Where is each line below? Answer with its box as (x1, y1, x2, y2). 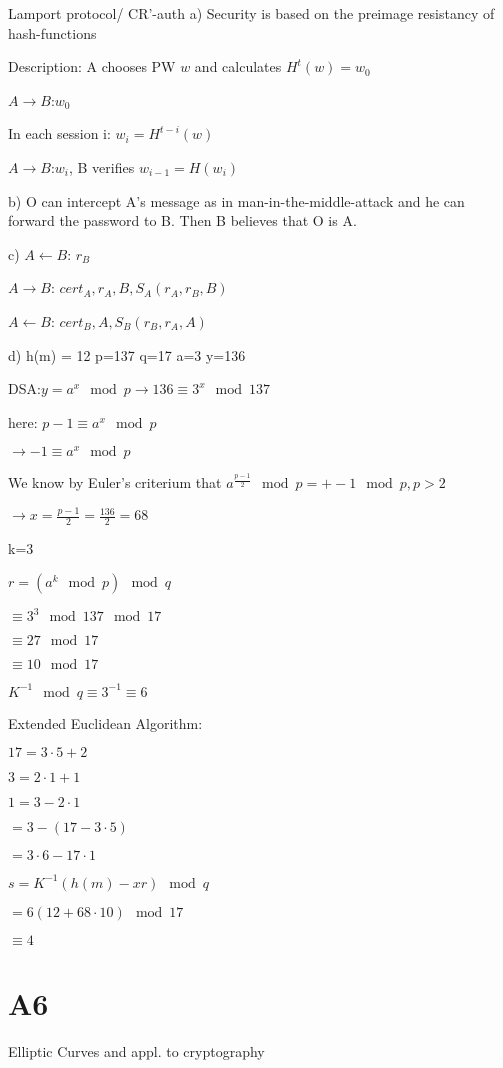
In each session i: (8, 123, 111, 144)
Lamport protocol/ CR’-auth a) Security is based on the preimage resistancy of (8, 3, 495, 23)
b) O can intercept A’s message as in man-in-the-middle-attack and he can (8, 190, 465, 211)
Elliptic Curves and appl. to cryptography (8, 1041, 265, 1062)
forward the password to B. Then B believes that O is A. (8, 210, 357, 231)
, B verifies (68, 156, 135, 177)
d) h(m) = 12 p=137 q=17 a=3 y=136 (8, 344, 246, 365)
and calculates (194, 56, 282, 77)
